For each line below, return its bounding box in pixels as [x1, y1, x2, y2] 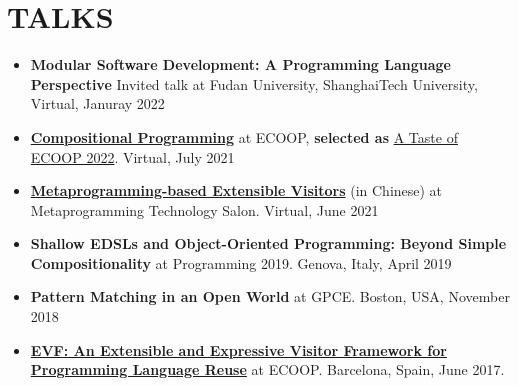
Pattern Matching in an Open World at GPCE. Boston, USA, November [30, 286, 510, 307]
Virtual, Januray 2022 [30, 93, 165, 114]
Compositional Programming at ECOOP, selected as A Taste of [30, 126, 458, 147]
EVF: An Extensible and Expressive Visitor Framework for [30, 339, 447, 360]
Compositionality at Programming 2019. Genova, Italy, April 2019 [30, 252, 452, 273]
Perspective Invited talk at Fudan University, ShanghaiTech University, [30, 73, 478, 94]
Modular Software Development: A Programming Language [30, 54, 451, 75]
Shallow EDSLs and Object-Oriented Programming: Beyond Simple [30, 233, 507, 254]
